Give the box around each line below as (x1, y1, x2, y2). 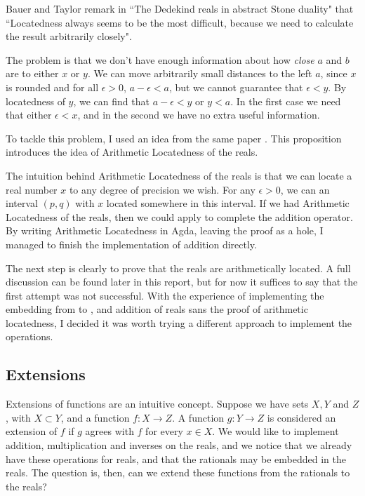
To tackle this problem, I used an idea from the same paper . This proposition (6, 130, 342, 145)
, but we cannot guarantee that (168, 79, 303, 94)
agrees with (85, 424, 134, 438)
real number (6, 182, 58, 196)
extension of (6, 424, 58, 438)
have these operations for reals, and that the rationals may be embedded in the (6, 451, 347, 466)
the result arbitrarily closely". (6, 29, 132, 43)
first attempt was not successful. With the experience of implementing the (6, 288, 324, 302)
